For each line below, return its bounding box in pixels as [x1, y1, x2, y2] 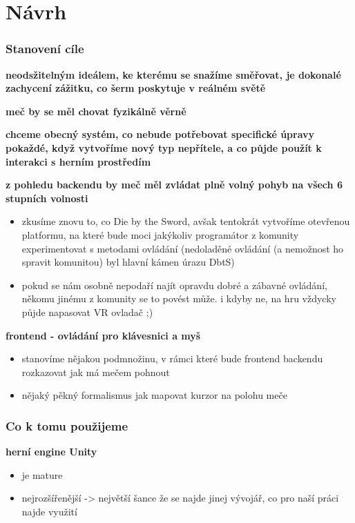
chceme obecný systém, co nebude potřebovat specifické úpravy [6, 127, 315, 141]
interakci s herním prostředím [6, 154, 151, 168]
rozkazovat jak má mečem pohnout [21, 364, 170, 379]
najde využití [21, 504, 77, 518]
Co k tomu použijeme [6, 417, 128, 434]
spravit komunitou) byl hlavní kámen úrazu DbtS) [21, 255, 235, 269]
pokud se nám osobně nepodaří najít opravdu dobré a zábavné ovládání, [21, 277, 327, 292]
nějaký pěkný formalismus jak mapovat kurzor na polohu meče [21, 388, 287, 402]
